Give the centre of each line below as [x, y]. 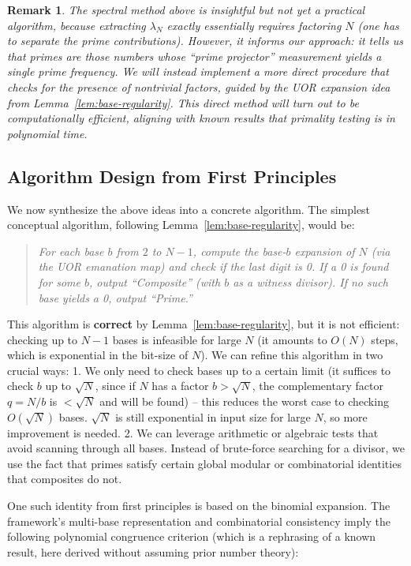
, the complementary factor [318, 386]
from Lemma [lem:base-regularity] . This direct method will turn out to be [183, 102]
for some [59, 281]
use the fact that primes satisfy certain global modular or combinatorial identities [204, 463]
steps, [385, 339]
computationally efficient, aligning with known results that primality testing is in [201, 118]
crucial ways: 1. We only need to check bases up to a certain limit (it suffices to [199, 370]
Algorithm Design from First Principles [172, 176]
